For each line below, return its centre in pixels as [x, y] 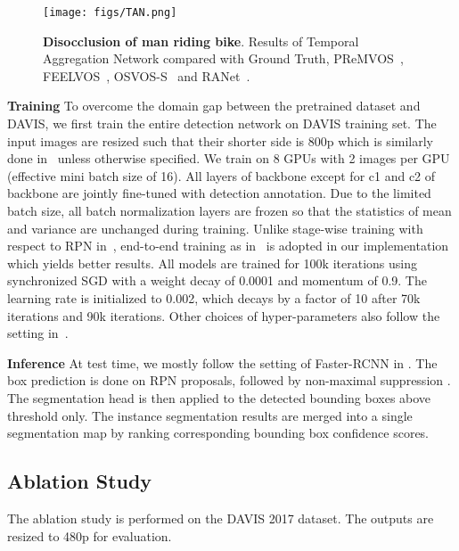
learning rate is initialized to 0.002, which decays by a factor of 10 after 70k [214, 297]
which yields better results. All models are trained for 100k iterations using [212, 263]
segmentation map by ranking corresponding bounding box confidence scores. [218, 433]
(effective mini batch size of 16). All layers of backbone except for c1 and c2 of [221, 175]
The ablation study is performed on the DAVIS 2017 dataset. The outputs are [221, 518]
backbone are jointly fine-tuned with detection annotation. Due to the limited [219, 193]
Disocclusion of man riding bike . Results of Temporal [201, 41]
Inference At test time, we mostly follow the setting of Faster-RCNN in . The [222, 362]
